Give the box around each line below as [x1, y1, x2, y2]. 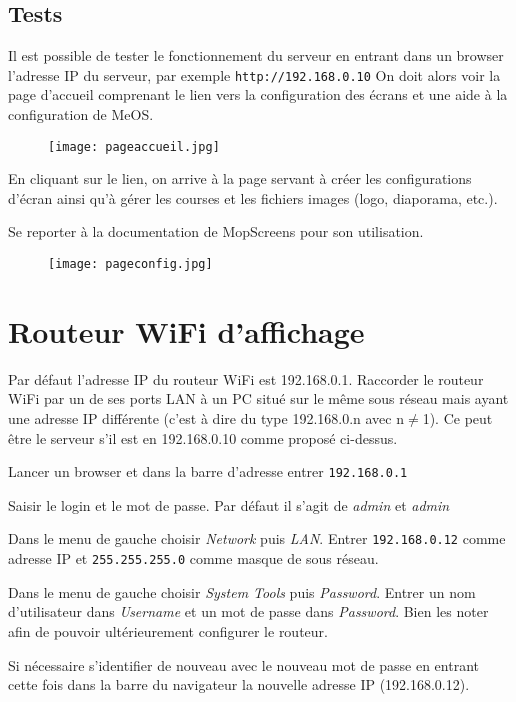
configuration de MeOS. [8, 104, 154, 125]
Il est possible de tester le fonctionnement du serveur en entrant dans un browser [8, 45, 504, 66]
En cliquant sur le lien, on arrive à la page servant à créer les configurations [8, 168, 472, 189]
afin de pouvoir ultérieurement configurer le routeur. [8, 620, 328, 641]
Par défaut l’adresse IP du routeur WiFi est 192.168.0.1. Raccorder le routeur [8, 368, 484, 389]
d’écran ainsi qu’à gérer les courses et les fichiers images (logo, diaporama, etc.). [8, 187, 498, 208]
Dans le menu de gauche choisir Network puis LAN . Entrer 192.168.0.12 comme [8, 528, 506, 549]
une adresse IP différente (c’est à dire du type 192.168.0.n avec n [8, 408, 405, 429]
